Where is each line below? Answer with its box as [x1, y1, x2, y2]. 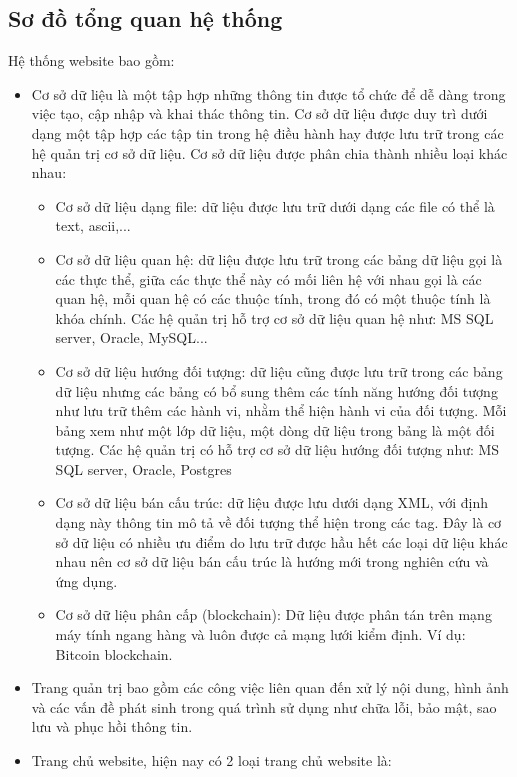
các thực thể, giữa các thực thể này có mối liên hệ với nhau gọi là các [55, 268, 482, 289]
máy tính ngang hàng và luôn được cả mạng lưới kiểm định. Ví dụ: [55, 624, 466, 645]
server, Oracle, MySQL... [55, 327, 208, 348]
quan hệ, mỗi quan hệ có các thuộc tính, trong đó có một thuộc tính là [55, 288, 491, 309]
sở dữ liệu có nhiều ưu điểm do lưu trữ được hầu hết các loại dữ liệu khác [55, 531, 508, 552]
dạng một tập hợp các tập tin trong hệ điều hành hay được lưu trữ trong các [31, 122, 504, 143]
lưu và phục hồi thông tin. [31, 716, 193, 737]
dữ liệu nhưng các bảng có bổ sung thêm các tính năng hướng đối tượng [55, 380, 498, 401]
